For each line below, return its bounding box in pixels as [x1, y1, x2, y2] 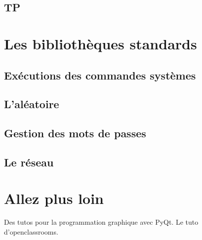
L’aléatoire [4, 96, 59, 112]
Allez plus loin [4, 188, 104, 208]
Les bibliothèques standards [4, 33, 197, 53]
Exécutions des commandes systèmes [4, 67, 196, 82]
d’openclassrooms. [4, 227, 58, 237]
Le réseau [4, 154, 54, 169]
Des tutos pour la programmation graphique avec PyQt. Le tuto [4, 217, 199, 227]
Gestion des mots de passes [4, 125, 146, 141]
